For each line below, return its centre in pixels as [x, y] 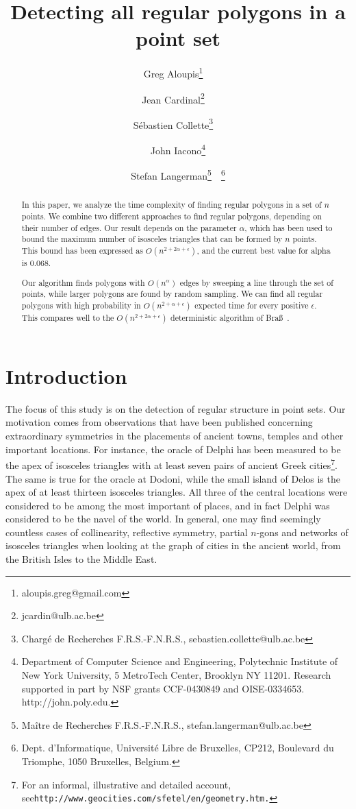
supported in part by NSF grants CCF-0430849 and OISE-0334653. [163, 688]
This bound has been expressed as [82, 250]
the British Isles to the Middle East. [81, 559]
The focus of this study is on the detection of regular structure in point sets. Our [176, 408]
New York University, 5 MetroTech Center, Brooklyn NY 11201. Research [176, 675]
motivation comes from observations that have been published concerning [159, 422]
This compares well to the [68, 317]
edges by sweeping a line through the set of [256, 282]
